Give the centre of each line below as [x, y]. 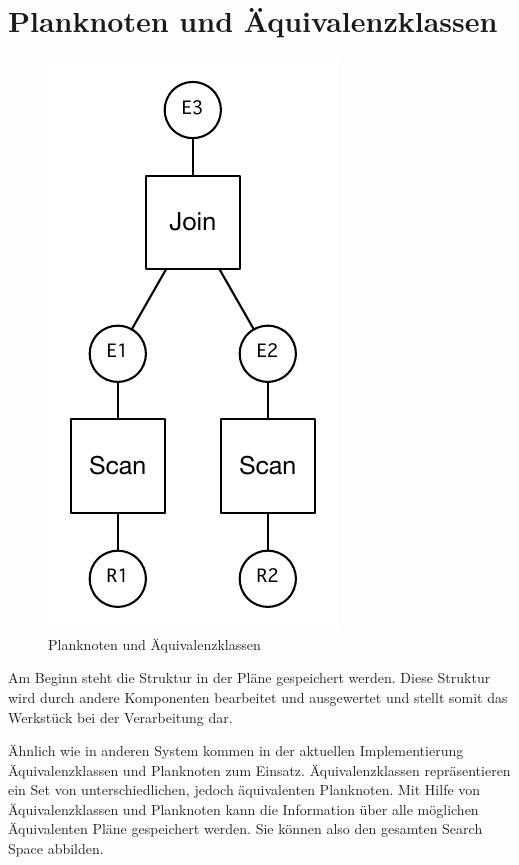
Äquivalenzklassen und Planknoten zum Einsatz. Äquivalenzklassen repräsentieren [259, 769]
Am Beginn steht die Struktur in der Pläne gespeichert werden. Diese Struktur [249, 677]
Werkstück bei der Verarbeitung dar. [120, 716]
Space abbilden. [56, 848]
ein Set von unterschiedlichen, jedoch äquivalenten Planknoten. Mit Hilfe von [244, 789]
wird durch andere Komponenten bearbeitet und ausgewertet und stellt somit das [258, 696]
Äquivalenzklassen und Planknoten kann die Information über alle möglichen [243, 808]
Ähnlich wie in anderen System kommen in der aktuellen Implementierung [236, 750]
